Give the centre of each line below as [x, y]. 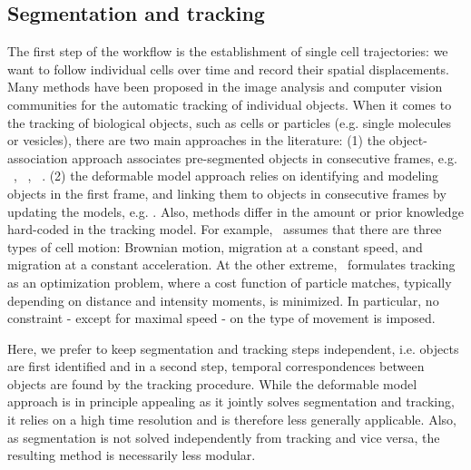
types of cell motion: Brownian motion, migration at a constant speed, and [215, 246]
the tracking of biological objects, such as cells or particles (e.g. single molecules [230, 122]
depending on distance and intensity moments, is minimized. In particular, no [223, 300]
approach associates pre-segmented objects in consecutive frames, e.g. [265, 157]
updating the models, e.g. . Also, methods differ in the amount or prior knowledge [235, 211]
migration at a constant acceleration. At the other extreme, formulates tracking [231, 264]
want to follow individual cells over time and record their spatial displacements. [228, 69]
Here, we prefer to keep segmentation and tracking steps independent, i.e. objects [233, 348]
